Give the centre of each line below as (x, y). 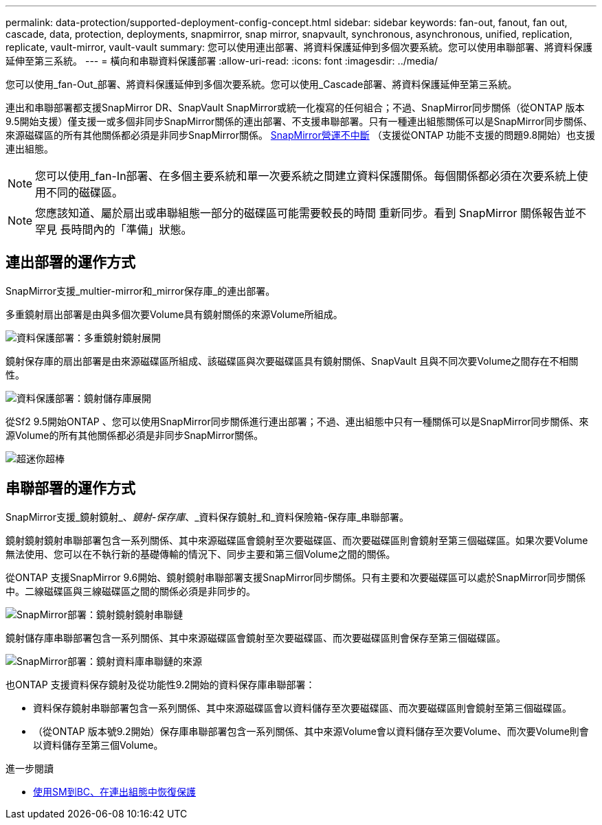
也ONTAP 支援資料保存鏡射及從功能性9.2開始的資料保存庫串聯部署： (160, 684)
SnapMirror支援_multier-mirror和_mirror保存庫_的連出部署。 (141, 291)
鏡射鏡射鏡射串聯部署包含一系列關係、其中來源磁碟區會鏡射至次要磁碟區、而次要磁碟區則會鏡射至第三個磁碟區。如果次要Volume (297, 540)
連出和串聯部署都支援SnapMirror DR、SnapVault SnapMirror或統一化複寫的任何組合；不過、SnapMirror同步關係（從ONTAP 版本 (295, 108)
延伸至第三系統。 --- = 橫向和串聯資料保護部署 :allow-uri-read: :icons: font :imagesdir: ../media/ (222, 61)
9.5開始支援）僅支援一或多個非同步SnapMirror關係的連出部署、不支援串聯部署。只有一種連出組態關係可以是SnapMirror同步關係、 (299, 121)
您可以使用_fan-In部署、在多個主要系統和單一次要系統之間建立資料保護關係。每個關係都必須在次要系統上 (306, 176)
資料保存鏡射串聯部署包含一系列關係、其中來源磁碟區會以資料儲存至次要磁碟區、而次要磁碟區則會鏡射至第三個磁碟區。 (302, 708)
